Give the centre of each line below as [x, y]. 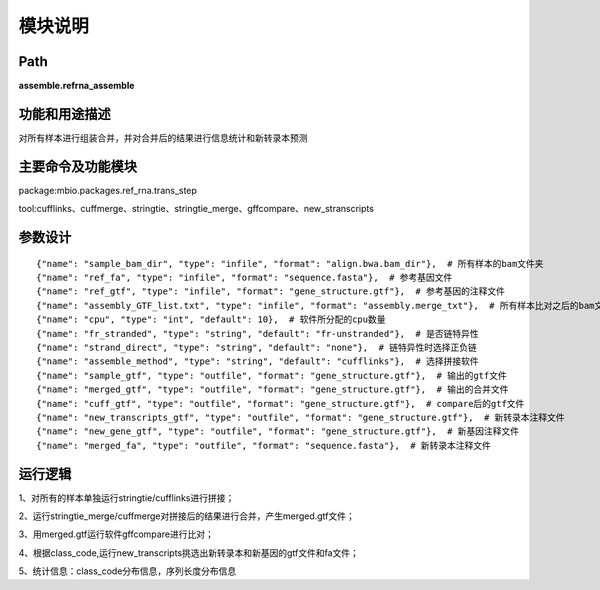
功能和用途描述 [64, 113]
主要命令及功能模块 [77, 166]
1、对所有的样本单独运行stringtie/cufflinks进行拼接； [126, 497]
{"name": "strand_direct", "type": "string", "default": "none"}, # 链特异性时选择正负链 [256, 348]
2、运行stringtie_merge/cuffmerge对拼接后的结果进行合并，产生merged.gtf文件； [186, 516]
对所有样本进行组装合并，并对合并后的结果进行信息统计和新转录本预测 [163, 137]
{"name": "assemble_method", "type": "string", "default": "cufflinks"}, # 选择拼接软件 [257, 361]
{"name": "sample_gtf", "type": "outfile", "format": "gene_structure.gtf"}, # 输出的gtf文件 [271, 375]
